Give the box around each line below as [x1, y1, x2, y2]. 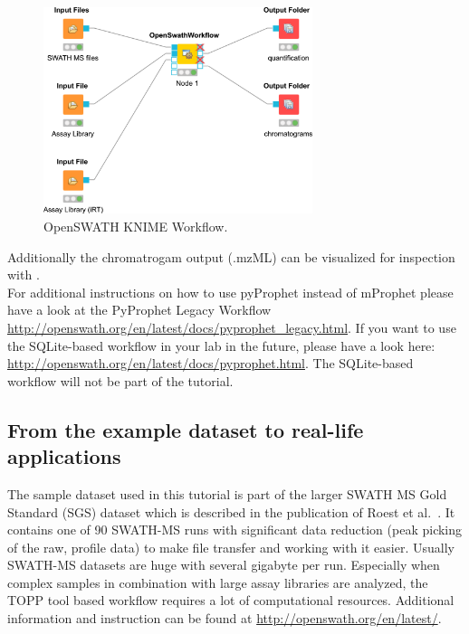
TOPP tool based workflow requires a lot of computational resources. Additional [7, 591, 455, 610]
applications [7, 442, 121, 470]
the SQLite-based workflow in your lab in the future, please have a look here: [7, 336, 435, 355]
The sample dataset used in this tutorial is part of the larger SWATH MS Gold [7, 484, 447, 503]
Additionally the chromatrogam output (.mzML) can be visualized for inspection [7, 247, 455, 266]
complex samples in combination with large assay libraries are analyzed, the [7, 572, 428, 591]
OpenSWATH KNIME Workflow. [43, 216, 228, 235]
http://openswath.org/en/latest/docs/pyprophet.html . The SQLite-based [7, 354, 414, 373]
